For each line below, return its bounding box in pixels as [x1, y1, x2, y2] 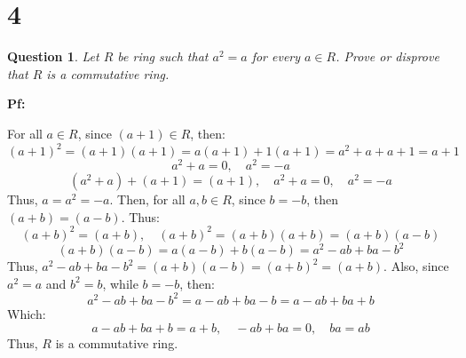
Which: [7, 304, 46, 322]
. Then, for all [109, 190, 186, 209]
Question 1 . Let [7, 47, 99, 66]
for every [251, 47, 301, 66]
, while [102, 274, 138, 292]
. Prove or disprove [336, 47, 439, 66]
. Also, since [383, 257, 449, 275]
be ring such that [117, 47, 209, 66]
